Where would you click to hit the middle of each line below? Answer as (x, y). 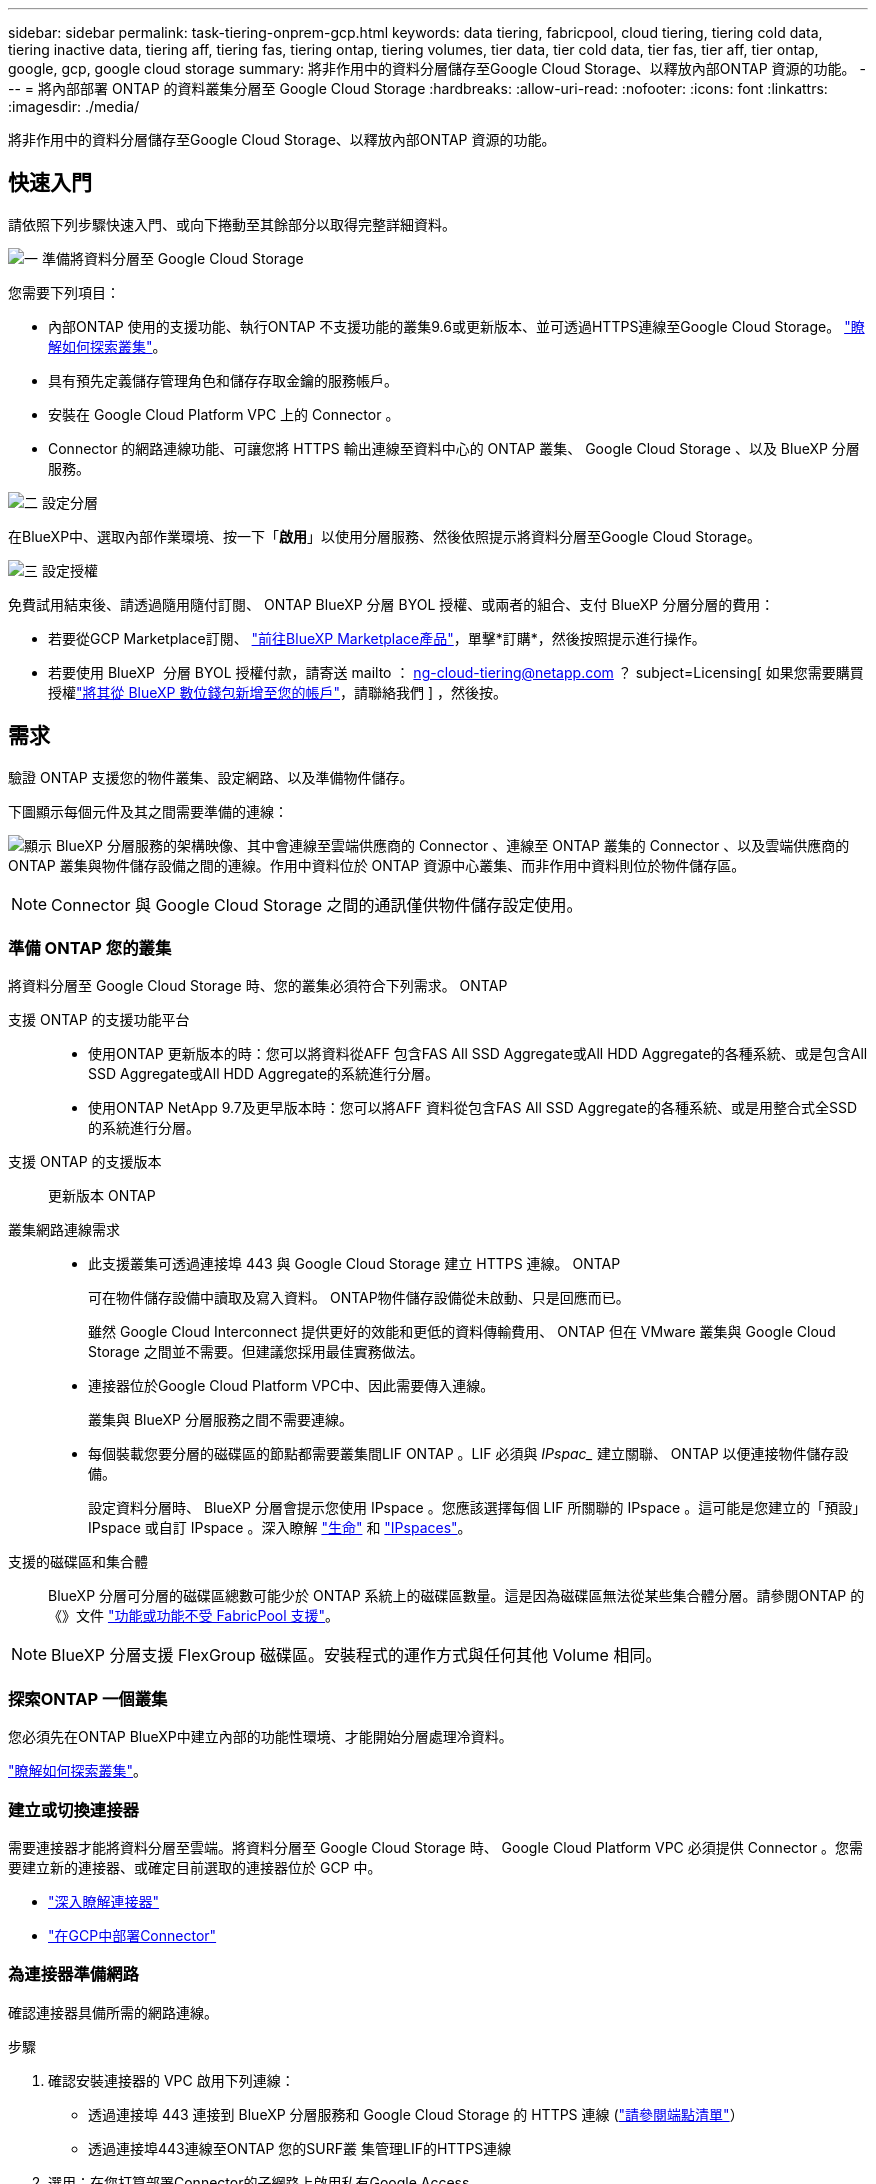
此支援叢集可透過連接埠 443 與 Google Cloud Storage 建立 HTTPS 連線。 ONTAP (354, 1264)
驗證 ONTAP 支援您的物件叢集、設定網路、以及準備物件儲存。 (211, 777)
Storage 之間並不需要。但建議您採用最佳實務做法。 (256, 1352)
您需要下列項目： (64, 292)
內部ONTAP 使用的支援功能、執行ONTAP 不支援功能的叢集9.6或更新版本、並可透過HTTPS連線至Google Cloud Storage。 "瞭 (456, 326)
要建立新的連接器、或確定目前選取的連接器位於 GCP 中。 (195, 1867)
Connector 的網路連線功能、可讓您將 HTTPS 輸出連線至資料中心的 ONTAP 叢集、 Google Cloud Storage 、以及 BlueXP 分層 (454, 448)
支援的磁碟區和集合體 (78, 1562)
